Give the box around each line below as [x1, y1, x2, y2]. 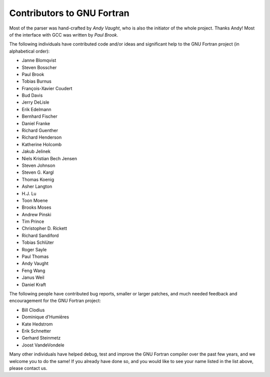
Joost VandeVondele [21, 342, 64, 348]
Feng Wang [21, 267, 45, 273]
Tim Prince [21, 218, 44, 225]
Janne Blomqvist [21, 58, 56, 64]
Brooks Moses [21, 204, 51, 210]
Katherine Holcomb [21, 141, 62, 147]
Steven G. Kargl [21, 169, 54, 175]
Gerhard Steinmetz [21, 335, 61, 341]
